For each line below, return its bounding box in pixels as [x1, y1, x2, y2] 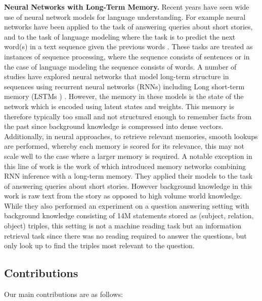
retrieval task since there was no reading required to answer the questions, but [4, 230, 247, 241]
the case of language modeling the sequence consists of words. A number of [4, 61, 237, 72]
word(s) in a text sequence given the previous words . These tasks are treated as [4, 41, 253, 52]
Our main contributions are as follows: [4, 289, 123, 299]
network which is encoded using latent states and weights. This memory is [4, 101, 234, 111]
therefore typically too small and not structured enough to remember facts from [4, 111, 252, 121]
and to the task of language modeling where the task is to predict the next [4, 31, 236, 42]
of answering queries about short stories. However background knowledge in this [4, 180, 252, 191]
